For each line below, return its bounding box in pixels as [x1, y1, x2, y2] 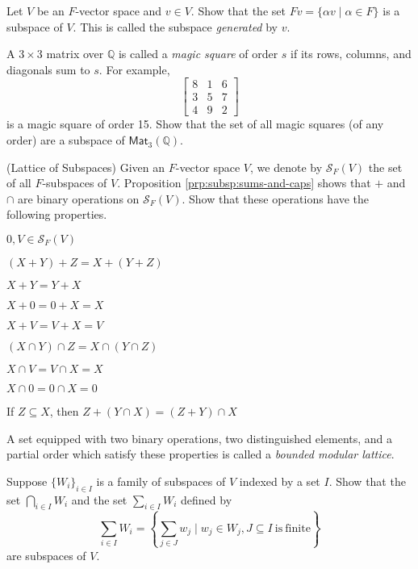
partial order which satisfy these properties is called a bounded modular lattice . [6, 446, 395, 462]
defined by [181, 491, 232, 508]
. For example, [98, 61, 170, 77]
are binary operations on [18, 190, 140, 207]
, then [49, 403, 79, 420]
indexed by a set [239, 472, 320, 489]
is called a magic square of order [118, 45, 278, 62]
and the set [71, 491, 127, 508]
